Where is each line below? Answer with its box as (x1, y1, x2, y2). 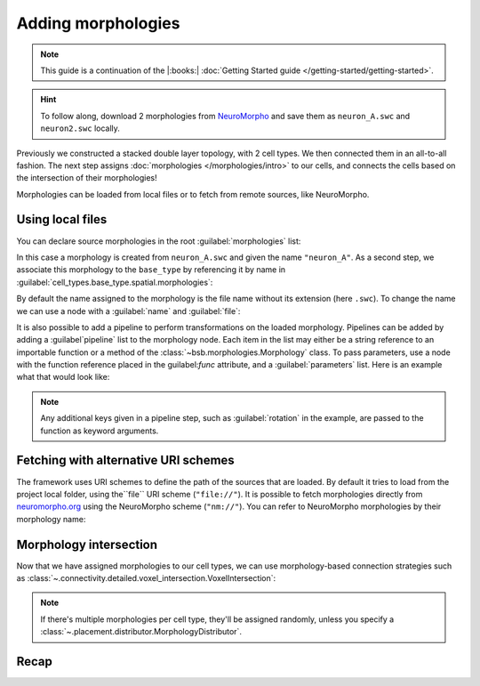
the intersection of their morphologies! (16, 173, 157, 183)
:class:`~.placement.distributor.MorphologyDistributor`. (40, 626, 242, 637)
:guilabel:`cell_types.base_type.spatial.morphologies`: (16, 277, 213, 287)
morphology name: (16, 513, 86, 524)
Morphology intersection (16, 537, 158, 552)
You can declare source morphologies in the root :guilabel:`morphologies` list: (16, 236, 301, 246)
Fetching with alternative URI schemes (16, 453, 235, 468)
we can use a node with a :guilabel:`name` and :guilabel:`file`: (16, 305, 241, 316)
